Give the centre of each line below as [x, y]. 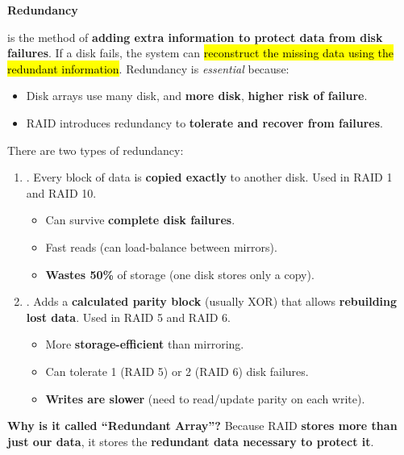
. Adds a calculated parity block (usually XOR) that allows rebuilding [212, 301]
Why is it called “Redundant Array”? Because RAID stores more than [202, 426]
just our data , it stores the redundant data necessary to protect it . [191, 441]
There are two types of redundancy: [96, 150]
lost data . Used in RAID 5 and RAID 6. [128, 317]
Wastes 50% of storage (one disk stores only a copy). [180, 274]
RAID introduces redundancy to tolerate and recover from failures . [204, 122]
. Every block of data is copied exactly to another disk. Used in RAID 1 [209, 177]
